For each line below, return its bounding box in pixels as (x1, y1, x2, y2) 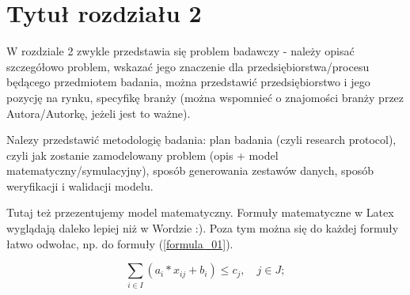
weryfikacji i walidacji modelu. (6, 177, 154, 194)
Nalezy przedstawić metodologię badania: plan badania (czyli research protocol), (6, 131, 397, 148)
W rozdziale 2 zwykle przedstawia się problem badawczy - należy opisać (6, 43, 355, 59)
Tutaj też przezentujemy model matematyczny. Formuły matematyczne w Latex (6, 204, 394, 221)
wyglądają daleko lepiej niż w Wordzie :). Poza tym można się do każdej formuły (6, 220, 399, 236)
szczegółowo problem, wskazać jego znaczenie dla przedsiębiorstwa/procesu (6, 58, 370, 74)
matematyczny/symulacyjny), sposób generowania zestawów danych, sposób (6, 162, 374, 179)
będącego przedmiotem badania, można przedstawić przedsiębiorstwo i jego (6, 74, 370, 90)
